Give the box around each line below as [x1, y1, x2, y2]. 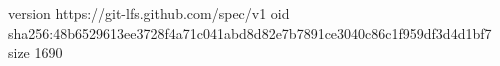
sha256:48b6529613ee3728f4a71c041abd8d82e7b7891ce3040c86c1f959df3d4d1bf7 [8, 22, 492, 43]
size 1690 [8, 42, 63, 63]
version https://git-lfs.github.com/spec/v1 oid [8, 3, 290, 23]
